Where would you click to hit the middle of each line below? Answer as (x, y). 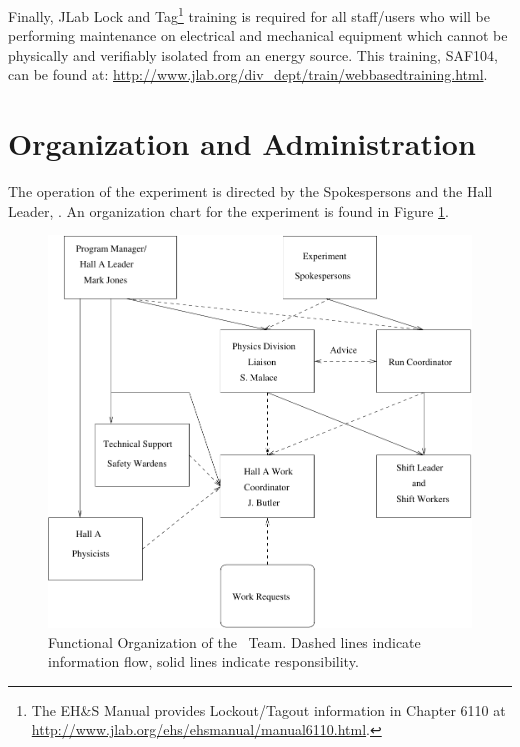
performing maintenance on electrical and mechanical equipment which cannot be (258, 35)
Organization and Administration (242, 143)
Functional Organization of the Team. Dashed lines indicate (234, 641)
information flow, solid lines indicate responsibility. (203, 661)
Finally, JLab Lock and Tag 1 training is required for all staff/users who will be (249, 14)
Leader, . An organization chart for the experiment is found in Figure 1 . (228, 210)
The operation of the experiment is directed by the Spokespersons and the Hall (250, 191)
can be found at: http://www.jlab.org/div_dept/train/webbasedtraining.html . (248, 74)
